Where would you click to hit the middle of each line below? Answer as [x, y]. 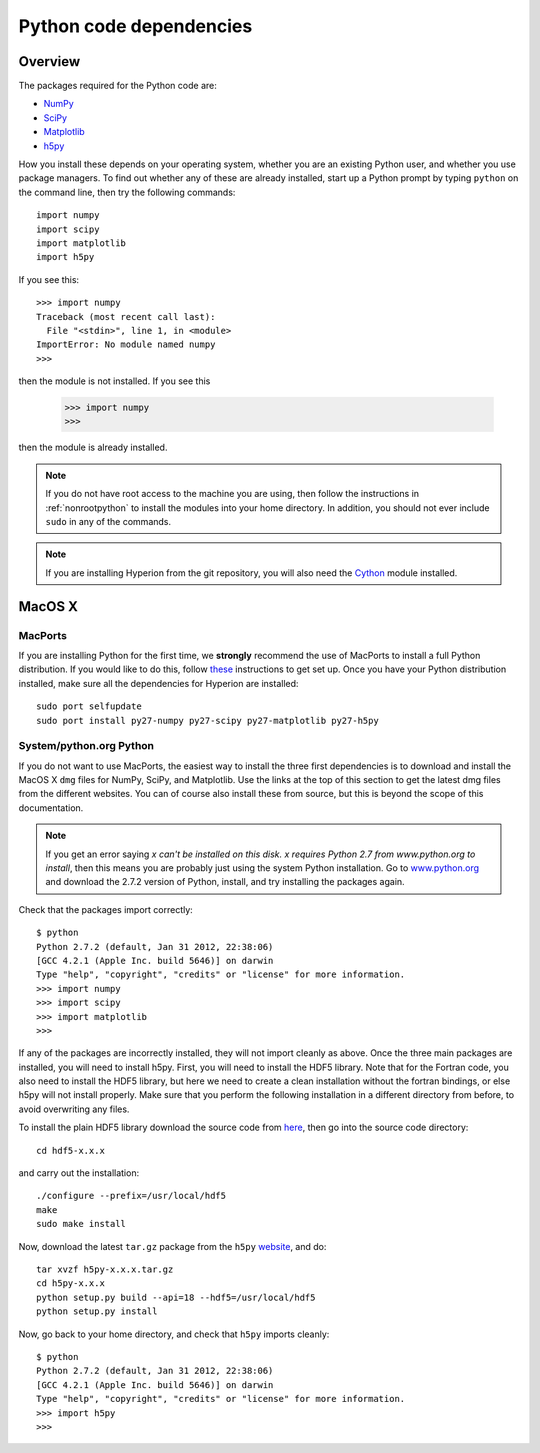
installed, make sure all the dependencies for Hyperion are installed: [158, 683]
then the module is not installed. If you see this [114, 381]
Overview [49, 61]
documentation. [51, 807]
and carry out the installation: [79, 1173]
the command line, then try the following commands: [127, 192]
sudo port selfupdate [89, 706]
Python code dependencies [135, 26]
